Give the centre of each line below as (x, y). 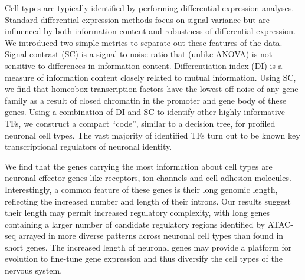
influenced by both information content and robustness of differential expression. (150, 31)
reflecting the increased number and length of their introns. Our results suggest (148, 201)
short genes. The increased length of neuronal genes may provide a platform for (148, 247)
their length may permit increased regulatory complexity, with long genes (137, 213)
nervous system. (34, 270)
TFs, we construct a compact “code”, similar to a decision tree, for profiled (140, 123)
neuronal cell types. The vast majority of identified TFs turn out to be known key (152, 135)
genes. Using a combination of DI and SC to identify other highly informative (145, 112)
